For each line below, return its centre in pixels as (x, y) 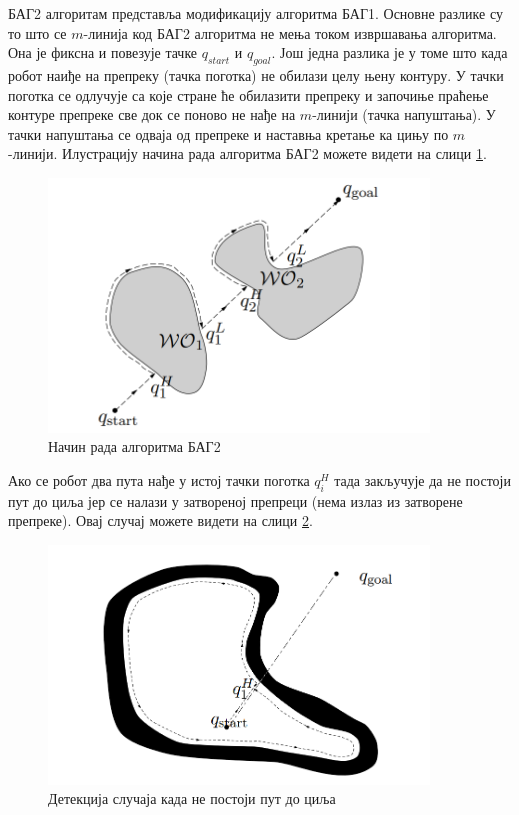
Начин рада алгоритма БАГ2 (134, 446)
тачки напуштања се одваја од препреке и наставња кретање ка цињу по (228, 133)
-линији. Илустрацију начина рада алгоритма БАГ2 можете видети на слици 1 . (247, 153)
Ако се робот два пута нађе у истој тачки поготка (159, 479)
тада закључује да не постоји (422, 479)
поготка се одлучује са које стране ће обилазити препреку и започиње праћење (248, 94)
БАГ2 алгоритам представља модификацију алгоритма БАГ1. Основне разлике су (255, 13)
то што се (37, 32)
